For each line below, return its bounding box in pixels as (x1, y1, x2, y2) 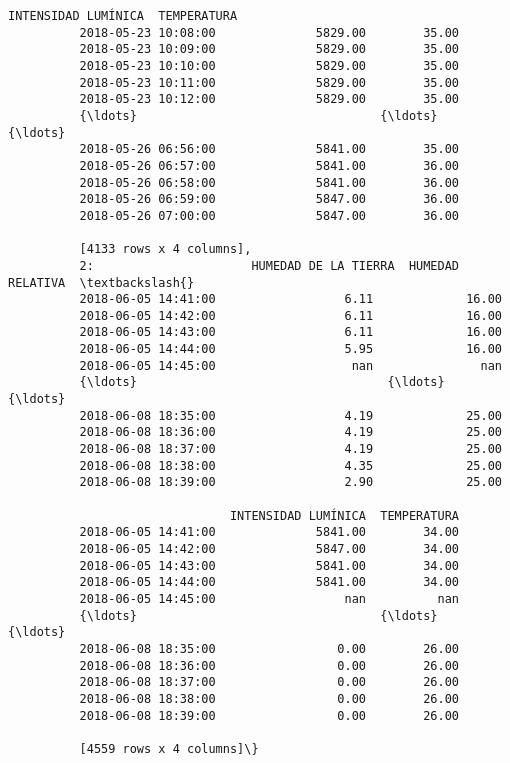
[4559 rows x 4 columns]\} (79, 741, 259, 756)
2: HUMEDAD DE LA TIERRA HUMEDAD (79, 258, 460, 273)
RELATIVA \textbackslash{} (8, 275, 195, 290)
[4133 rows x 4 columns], (79, 242, 252, 257)
